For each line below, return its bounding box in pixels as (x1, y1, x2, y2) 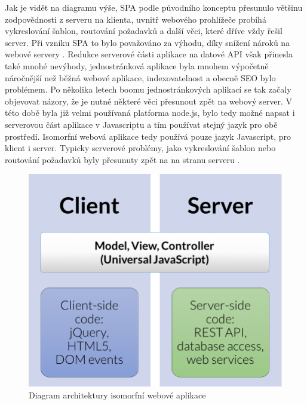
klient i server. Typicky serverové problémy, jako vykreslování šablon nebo (5, 142, 276, 154)
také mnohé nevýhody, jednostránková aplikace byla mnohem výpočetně (5, 59, 269, 72)
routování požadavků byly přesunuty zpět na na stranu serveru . (5, 153, 240, 165)
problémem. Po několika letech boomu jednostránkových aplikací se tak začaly (5, 83, 291, 96)
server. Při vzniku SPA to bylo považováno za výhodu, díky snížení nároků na (5, 36, 290, 48)
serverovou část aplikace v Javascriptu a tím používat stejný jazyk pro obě (5, 118, 278, 130)
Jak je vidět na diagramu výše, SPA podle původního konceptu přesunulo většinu (5, 1, 303, 13)
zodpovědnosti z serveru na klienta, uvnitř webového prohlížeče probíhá (5, 13, 266, 25)
